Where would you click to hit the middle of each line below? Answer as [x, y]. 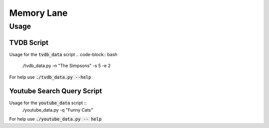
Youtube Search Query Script [56, 91]
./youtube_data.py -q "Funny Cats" [57, 110]
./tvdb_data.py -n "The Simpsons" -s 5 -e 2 [66, 66]
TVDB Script [29, 42]
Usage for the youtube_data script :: [48, 103]
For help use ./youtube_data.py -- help [56, 119]
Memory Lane [39, 13]
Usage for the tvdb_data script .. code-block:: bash [63, 54]
